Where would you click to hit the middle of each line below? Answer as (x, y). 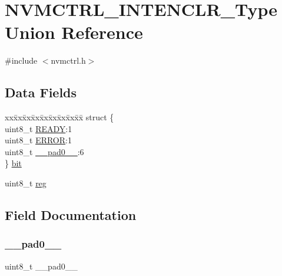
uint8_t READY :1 (39, 128)
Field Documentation (71, 215)
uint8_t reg (26, 183)
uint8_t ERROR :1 (38, 140)
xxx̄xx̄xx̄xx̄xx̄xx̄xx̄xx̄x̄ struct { (59, 117)
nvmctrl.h (68, 60)
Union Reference (74, 32)
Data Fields (41, 92)
